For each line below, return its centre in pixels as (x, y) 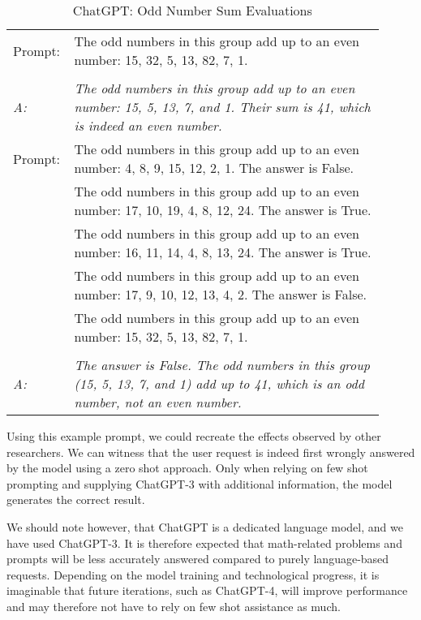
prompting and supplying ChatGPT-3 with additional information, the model (200, 483)
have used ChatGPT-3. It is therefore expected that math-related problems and (204, 542)
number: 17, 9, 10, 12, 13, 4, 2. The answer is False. (221, 294)
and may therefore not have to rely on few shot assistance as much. (174, 606)
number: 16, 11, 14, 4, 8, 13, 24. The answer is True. (223, 252)
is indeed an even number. (148, 125)
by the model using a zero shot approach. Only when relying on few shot (187, 468)
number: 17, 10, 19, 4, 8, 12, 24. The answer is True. (223, 210)
